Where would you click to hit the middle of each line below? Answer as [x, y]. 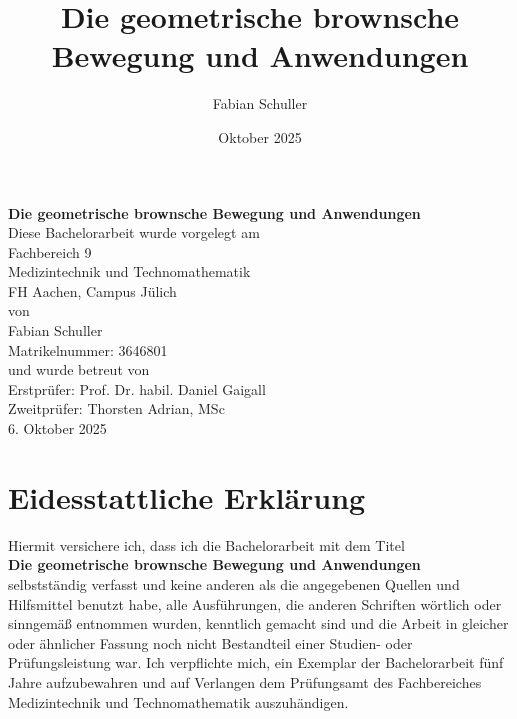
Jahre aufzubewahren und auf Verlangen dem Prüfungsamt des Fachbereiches [245, 681]
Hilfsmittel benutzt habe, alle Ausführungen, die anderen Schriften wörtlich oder [255, 603]
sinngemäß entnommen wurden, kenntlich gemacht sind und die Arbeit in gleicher [258, 623]
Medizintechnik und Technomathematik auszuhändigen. [178, 701]
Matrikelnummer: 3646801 [88, 349]
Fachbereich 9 [50, 251]
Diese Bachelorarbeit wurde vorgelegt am [134, 232]
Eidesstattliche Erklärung [187, 496]
